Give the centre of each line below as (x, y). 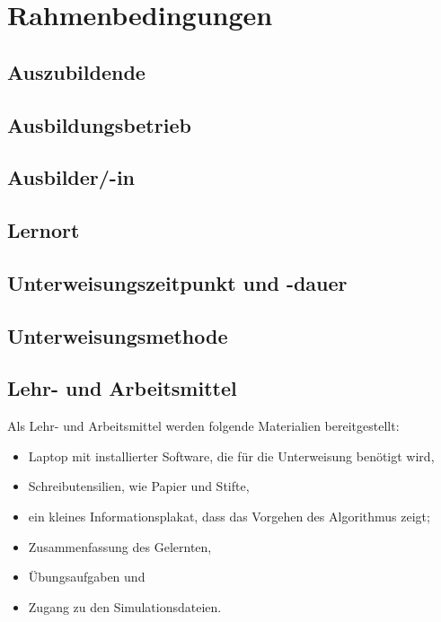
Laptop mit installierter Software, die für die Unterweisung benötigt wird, (231, 456)
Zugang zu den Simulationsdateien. (125, 606)
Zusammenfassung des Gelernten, (120, 546)
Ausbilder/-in (71, 177)
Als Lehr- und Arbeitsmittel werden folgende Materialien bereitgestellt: (203, 426)
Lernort (44, 230)
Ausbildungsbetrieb (99, 124)
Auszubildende (76, 71)
